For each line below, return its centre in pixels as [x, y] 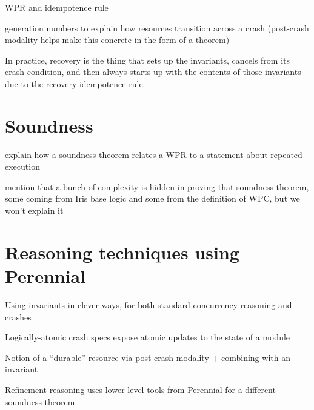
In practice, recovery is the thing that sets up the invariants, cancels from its [148, 60]
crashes [18, 316]
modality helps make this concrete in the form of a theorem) [117, 40]
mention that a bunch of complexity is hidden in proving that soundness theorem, [157, 186]
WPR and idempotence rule [57, 7]
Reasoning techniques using [122, 252]
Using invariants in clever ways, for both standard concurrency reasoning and [149, 304]
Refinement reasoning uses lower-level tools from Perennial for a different [140, 389]
